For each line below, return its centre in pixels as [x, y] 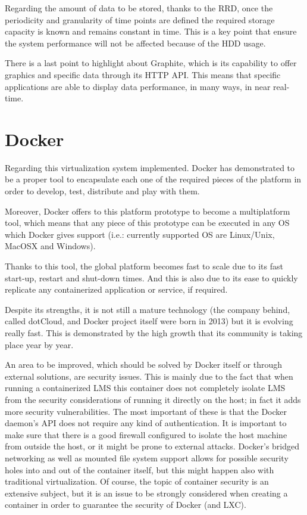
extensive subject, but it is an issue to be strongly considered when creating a [146, 493]
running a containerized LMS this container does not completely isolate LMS [145, 388]
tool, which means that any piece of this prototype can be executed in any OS [147, 223]
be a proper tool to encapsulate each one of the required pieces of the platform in [153, 179]
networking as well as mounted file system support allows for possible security [147, 457]
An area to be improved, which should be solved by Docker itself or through [144, 364]
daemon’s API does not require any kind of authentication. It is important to [146, 423]
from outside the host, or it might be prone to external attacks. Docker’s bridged [152, 446]
